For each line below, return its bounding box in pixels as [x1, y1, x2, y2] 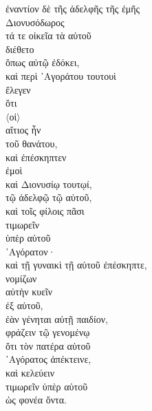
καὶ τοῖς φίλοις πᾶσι [6, 203, 85, 218]
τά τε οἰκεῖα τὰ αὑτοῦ [6, 28, 91, 43]
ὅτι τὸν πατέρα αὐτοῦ [6, 338, 91, 352]
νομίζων [6, 271, 37, 285]
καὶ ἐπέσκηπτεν [6, 149, 67, 164]
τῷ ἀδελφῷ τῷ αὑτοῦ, [6, 190, 92, 204]
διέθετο [6, 41, 34, 56]
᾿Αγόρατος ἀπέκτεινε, [6, 352, 91, 366]
